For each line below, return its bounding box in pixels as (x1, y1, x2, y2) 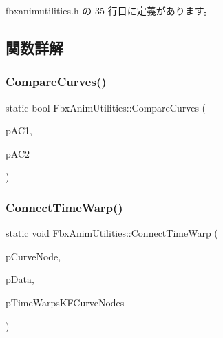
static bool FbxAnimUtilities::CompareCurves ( (6, 100, 206, 114)
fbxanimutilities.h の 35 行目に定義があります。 (6, 3, 213, 17)
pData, (6, 272, 34, 286)
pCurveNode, (6, 249, 61, 263)
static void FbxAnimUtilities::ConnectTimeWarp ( (6, 226, 218, 240)
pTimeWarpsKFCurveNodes (6, 295, 125, 309)
